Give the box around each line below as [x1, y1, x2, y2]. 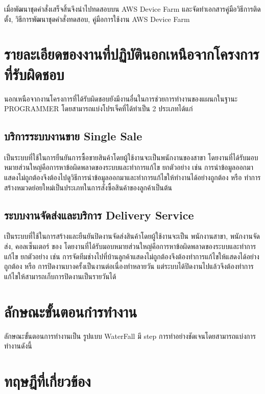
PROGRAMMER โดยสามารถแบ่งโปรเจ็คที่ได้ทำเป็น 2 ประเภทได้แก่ [4, 103, 193, 114]
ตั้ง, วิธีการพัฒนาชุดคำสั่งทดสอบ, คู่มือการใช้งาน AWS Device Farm [4, 13, 190, 24]
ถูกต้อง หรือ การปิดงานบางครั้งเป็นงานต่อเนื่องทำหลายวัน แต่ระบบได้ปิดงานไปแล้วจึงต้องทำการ [4, 261, 254, 272]
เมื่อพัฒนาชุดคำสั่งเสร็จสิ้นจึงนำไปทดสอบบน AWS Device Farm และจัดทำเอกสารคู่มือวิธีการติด [4, 4, 261, 14]
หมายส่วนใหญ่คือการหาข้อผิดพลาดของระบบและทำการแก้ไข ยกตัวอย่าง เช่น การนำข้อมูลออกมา [4, 162, 253, 173]
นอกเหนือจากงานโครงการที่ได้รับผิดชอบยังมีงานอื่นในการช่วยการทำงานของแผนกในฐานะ [4, 93, 238, 104]
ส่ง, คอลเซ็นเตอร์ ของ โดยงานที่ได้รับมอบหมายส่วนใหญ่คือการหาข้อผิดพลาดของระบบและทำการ [4, 241, 256, 252]
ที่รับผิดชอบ [4, 63, 64, 84]
